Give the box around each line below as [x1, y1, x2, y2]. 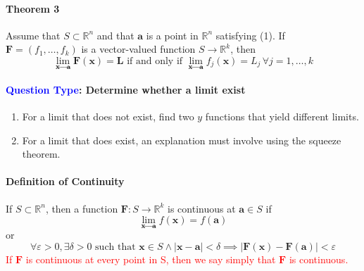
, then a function [45, 201, 118, 215]
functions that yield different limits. [205, 109, 359, 123]
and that [96, 27, 134, 42]
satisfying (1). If [215, 27, 285, 42]
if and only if [127, 56, 183, 66]
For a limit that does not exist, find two [22, 109, 194, 123]
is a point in [146, 27, 199, 42]
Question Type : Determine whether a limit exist [6, 82, 246, 96]
